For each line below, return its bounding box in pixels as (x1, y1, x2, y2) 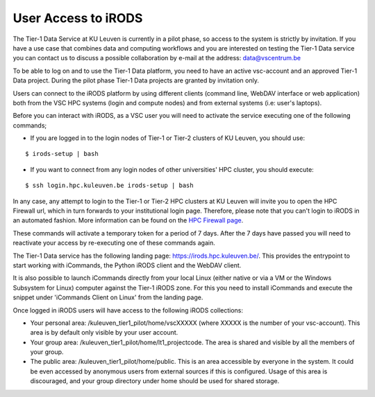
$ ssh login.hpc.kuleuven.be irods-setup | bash (25, 182, 194, 190)
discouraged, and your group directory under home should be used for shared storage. (30, 377, 280, 385)
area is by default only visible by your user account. (30, 328, 178, 337)
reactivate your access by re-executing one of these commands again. (12, 239, 215, 247)
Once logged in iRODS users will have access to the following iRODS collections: (12, 306, 243, 315)
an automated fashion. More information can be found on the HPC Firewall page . (12, 216, 244, 224)
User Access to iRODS (12, 10, 143, 26)
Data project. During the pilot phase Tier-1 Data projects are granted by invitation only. (12, 76, 260, 85)
